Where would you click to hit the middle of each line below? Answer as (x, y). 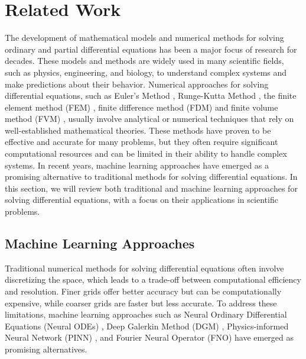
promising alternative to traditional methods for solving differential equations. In (151, 177)
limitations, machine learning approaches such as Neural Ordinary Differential (146, 314)
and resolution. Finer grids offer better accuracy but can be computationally (143, 291)
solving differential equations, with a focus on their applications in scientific (141, 200)
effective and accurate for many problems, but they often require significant (141, 142)
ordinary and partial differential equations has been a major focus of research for (151, 49)
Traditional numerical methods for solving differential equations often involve (144, 268)
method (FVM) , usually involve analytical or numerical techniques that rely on (149, 119)
